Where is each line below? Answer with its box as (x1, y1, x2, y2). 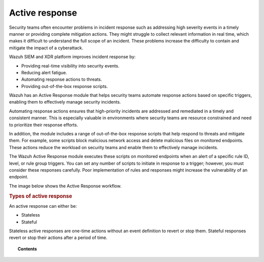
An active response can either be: (9, 203, 77, 209)
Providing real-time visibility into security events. (21, 63, 120, 68)
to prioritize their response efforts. (9, 122, 78, 128)
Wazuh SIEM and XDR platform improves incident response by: (9, 54, 136, 60)
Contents (18, 246, 37, 252)
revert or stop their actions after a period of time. (9, 235, 108, 240)
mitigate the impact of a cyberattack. (9, 44, 83, 51)
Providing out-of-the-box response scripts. (21, 83, 108, 89)
